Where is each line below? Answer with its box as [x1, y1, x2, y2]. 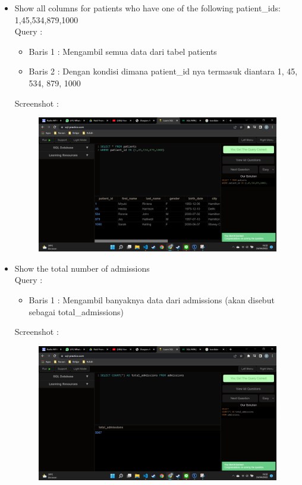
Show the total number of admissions [14, 262, 150, 274]
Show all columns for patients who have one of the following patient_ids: [14, 2, 281, 14]
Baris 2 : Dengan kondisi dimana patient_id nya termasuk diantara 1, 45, [29, 65, 298, 77]
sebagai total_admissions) [29, 305, 124, 318]
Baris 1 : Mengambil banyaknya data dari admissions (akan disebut [29, 294, 275, 306]
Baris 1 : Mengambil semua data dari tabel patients [29, 45, 217, 57]
